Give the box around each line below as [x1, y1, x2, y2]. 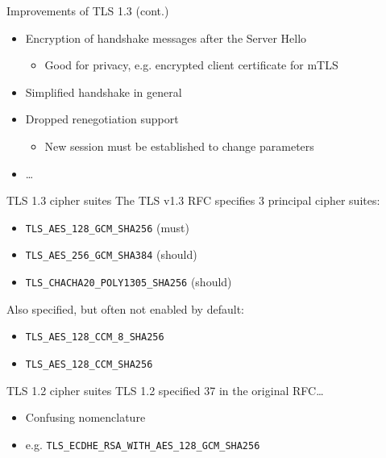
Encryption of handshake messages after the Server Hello [25, 29, 307, 46]
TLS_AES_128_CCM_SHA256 [25, 358, 153, 370]
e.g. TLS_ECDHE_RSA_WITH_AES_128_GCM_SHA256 [25, 435, 260, 452]
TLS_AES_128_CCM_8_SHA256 [25, 331, 164, 343]
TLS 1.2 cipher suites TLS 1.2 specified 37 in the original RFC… [6, 381, 324, 398]
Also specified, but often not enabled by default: [6, 300, 244, 317]
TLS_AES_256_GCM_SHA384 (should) [25, 246, 197, 263]
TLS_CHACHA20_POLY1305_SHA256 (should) [25, 273, 232, 290]
